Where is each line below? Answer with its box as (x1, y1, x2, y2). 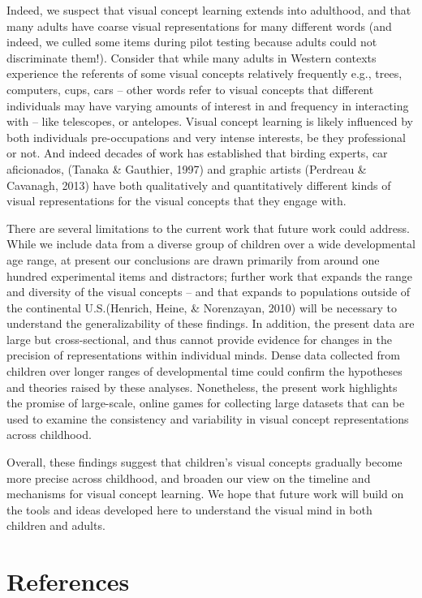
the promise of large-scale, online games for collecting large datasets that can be (6, 394, 405, 411)
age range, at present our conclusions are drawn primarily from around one (6, 251, 380, 268)
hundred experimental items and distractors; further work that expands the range (6, 267, 412, 284)
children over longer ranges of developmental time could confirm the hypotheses (6, 363, 403, 380)
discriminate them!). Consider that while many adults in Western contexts (6, 49, 377, 66)
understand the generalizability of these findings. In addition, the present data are (6, 315, 415, 332)
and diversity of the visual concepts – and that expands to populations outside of (6, 283, 411, 300)
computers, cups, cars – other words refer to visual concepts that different (6, 80, 374, 97)
